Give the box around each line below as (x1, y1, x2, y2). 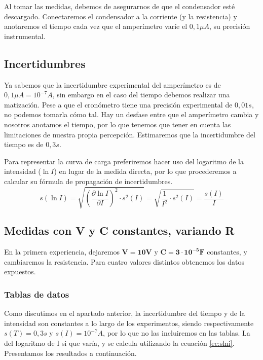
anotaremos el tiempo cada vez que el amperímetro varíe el (4, 21, 187, 31)
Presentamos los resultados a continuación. (4, 347, 137, 358)
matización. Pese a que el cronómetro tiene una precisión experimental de (4, 99, 233, 110)
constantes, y (207, 246, 247, 257)
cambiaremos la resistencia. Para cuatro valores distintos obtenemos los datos (4, 256, 244, 267)
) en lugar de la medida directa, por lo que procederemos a (54, 166, 237, 176)
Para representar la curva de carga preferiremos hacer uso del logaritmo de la (4, 156, 244, 166)
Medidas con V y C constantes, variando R (4, 223, 235, 238)
